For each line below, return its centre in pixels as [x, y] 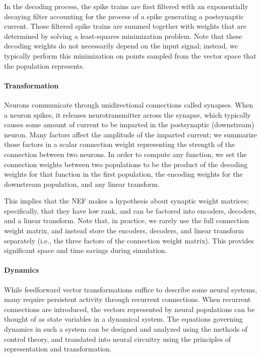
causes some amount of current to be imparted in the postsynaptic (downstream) [129, 124]
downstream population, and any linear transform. [82, 184]
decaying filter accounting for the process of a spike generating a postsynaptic [124, 16]
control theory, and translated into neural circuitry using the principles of [118, 339]
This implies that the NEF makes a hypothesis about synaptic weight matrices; [126, 201]
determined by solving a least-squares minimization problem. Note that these [123, 36]
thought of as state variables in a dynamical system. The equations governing [123, 319]
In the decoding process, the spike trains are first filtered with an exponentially [126, 6]
